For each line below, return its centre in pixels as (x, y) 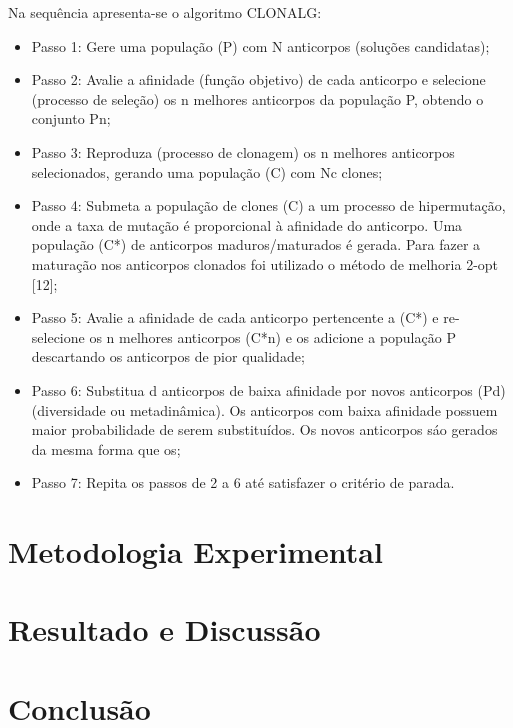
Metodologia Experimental (195, 551)
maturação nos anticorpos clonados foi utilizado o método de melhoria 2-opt (265, 263)
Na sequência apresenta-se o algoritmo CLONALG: (165, 12)
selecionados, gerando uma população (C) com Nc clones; (207, 171)
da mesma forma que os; (106, 448)
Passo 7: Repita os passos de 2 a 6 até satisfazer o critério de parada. (243, 482)
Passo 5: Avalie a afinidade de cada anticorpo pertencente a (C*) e (235, 317)
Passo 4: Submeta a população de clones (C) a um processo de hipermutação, (268, 205)
